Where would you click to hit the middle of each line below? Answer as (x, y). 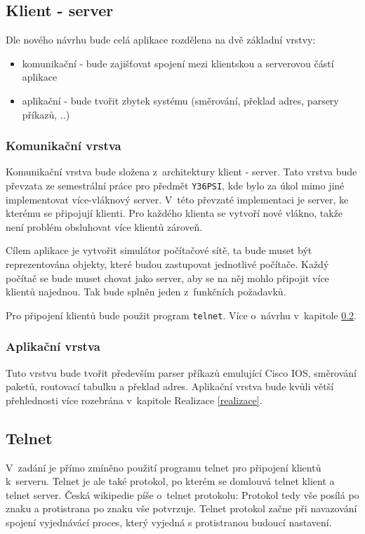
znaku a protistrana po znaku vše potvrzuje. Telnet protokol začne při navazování (181, 508)
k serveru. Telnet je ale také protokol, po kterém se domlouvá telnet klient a (170, 481)
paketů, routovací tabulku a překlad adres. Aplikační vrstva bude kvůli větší (170, 386)
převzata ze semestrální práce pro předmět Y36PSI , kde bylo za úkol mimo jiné (175, 185)
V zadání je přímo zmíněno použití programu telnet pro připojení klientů (164, 467)
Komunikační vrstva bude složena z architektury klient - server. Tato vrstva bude (181, 172)
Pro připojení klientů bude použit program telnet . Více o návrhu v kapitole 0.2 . (181, 315)
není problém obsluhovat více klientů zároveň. (104, 226)
